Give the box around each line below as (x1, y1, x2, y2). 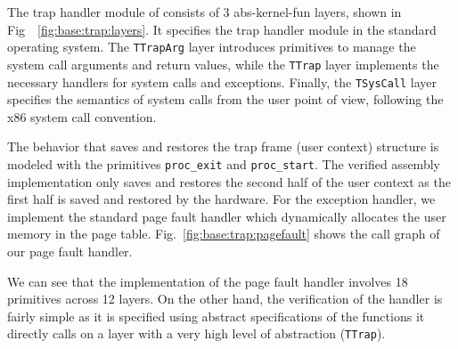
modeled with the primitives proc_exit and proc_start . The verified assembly (7, 154, 440, 173)
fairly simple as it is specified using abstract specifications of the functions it (7, 306, 425, 325)
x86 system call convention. (7, 107, 157, 126)
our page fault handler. (7, 241, 133, 260)
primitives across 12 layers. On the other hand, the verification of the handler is (7, 289, 443, 308)
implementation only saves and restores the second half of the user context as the (7, 172, 451, 191)
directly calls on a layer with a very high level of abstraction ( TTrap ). (7, 324, 386, 343)
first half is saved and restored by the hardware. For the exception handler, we (7, 190, 436, 208)
